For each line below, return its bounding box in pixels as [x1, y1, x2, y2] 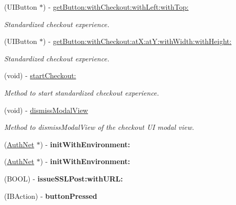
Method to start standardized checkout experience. [4, 87, 159, 98]
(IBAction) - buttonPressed [4, 190, 97, 201]
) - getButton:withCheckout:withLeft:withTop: [43, 2, 189, 12]
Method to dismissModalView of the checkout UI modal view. [4, 122, 195, 132]
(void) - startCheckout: [4, 70, 76, 81]
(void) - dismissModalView [4, 104, 88, 115]
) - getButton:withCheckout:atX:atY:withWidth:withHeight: [43, 36, 232, 47]
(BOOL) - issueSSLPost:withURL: [4, 173, 123, 184]
